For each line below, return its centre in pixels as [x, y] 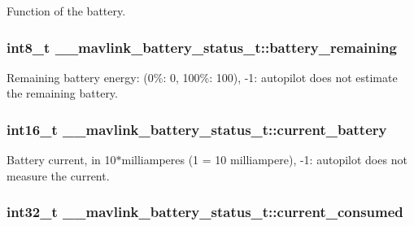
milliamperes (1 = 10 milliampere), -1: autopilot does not [264, 160]
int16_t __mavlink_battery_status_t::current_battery [197, 129]
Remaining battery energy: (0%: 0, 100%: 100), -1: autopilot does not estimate [202, 77]
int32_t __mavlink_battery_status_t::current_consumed [205, 212]
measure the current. [58, 175]
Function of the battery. [66, 11]
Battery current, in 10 [61, 160]
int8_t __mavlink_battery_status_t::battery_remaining [202, 47]
